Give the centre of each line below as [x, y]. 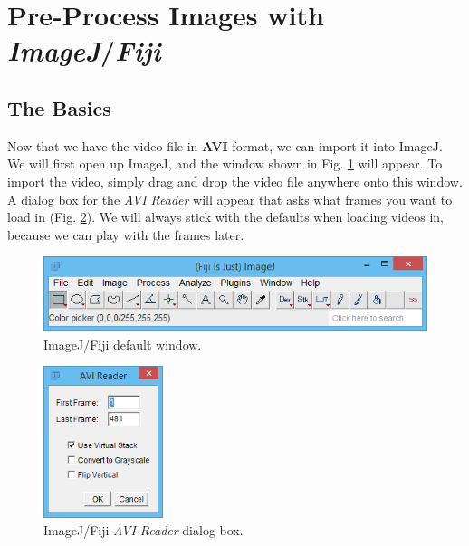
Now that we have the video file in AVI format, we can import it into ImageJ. [225, 145]
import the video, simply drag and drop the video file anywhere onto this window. [235, 181]
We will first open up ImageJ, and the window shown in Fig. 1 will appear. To [225, 163]
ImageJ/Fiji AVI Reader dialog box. [144, 530]
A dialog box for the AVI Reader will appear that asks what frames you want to [230, 199]
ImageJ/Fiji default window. [123, 344]
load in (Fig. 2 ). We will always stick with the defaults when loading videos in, [225, 217]
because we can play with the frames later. [126, 234]
